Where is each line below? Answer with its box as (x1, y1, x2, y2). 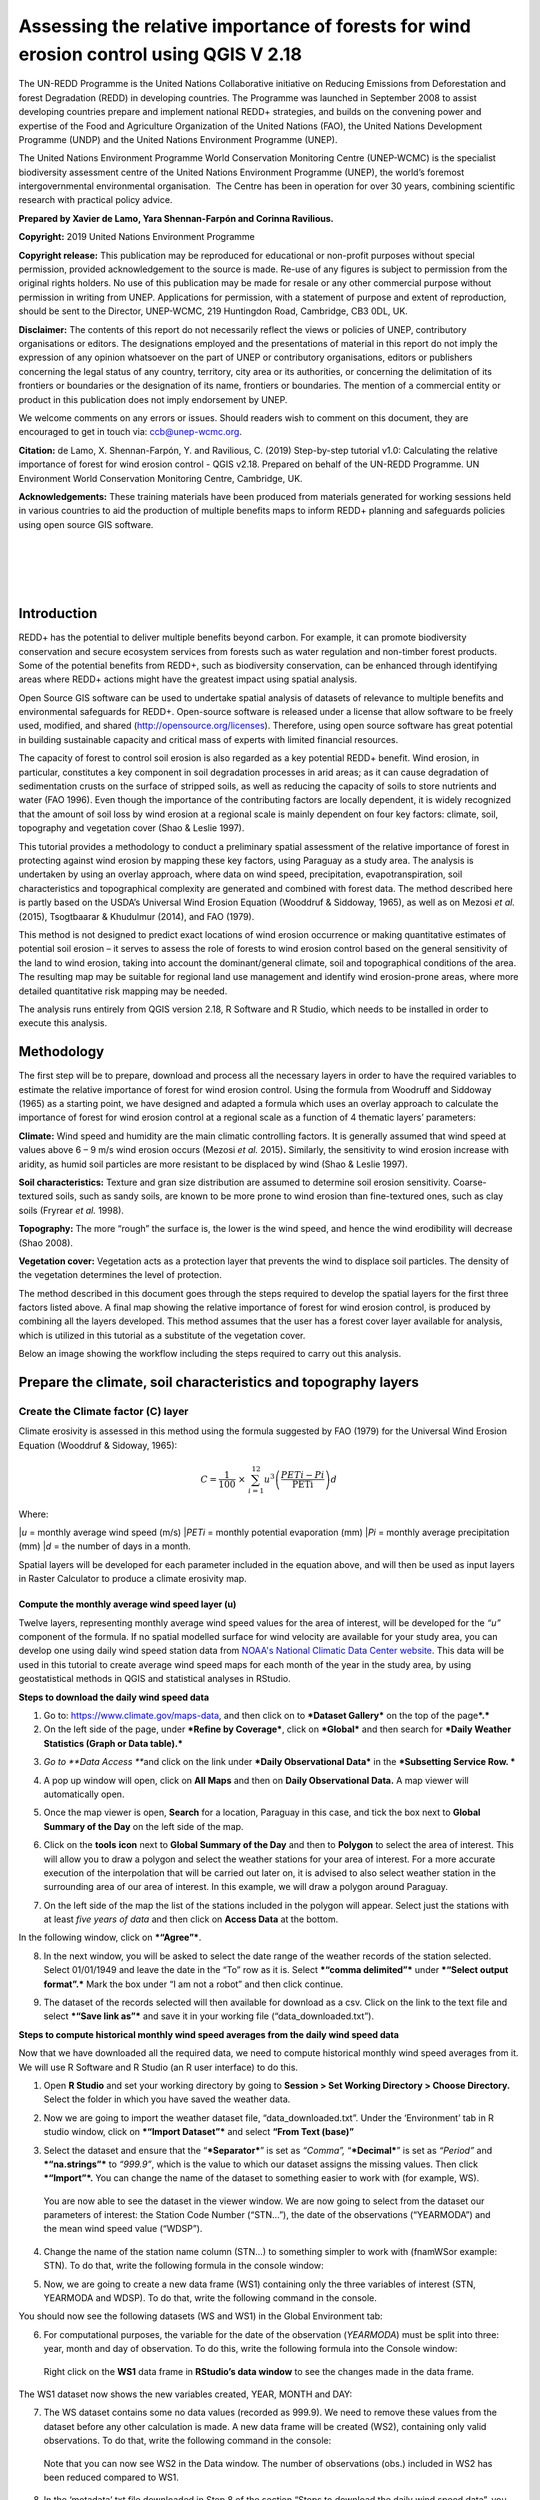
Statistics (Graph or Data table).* (43, 1737, 184, 1749)
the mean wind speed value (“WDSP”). (43, 2223, 203, 2235)
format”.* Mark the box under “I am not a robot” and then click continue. (43, 1978, 344, 1990)
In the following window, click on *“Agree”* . (18, 1931, 202, 1944)
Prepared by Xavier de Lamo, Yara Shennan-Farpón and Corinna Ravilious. (18, 212, 334, 224)
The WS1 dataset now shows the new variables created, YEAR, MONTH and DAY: (18, 2388, 353, 2400)
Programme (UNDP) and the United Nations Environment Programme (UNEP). (18, 133, 338, 145)
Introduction (18, 605, 98, 622)
